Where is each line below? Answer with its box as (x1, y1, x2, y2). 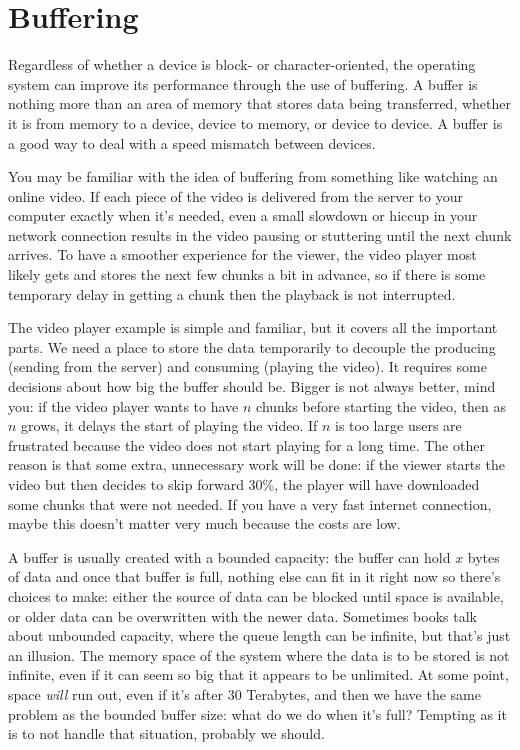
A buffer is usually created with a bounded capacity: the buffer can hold (8, 546, 451, 567)
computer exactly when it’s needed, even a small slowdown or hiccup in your (8, 205, 478, 226)
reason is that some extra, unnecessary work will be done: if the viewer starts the (8, 454, 505, 475)
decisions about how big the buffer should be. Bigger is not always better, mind (8, 376, 496, 397)
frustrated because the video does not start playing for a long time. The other (8, 434, 485, 455)
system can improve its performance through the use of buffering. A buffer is (8, 73, 478, 94)
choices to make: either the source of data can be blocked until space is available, (8, 585, 504, 606)
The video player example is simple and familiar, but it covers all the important (8, 317, 498, 338)
